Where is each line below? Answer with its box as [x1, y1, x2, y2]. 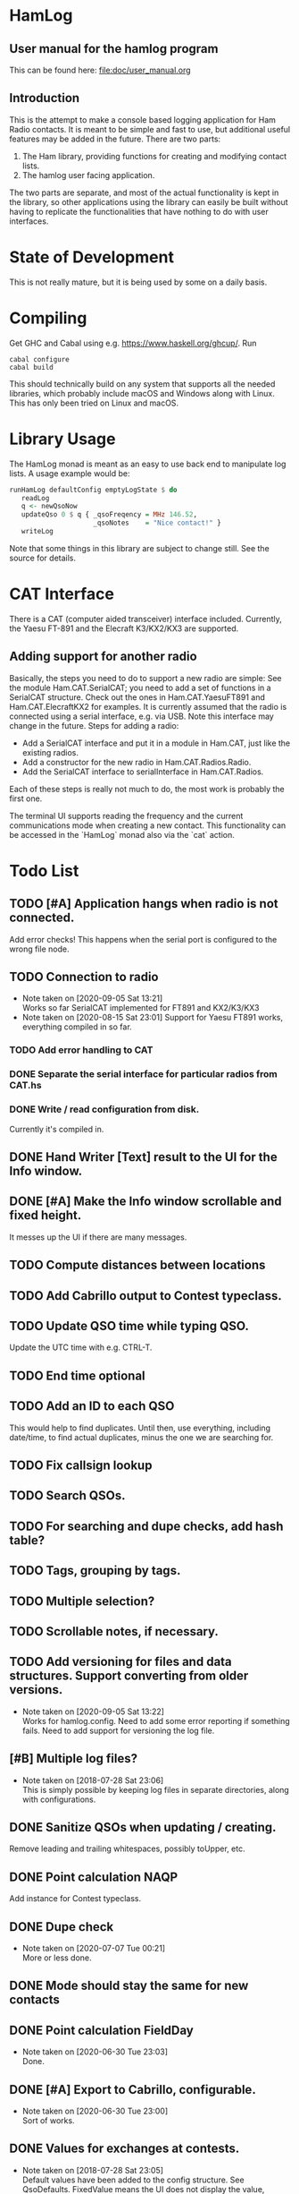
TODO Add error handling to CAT [9, 1044, 154, 1056]
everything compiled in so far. [21, 1021, 132, 1032]
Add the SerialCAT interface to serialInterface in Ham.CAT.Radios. [21, 766, 264, 777]
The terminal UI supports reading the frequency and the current [9, 810, 244, 821]
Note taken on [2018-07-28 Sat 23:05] [21, 2164, 163, 2175]
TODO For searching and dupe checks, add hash [9, 1518, 284, 1533]
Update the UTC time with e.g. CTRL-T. [9, 1342, 153, 1353]
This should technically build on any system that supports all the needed [9, 378, 276, 389]
